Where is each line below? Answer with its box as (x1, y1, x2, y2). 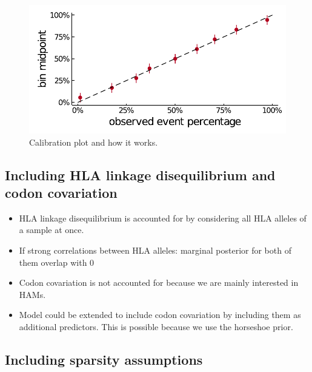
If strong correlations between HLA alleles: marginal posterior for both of (19, 243, 291, 256)
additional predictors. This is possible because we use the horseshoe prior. (19, 320, 293, 333)
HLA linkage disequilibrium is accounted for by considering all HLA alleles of (19, 211, 307, 224)
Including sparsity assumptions (5, 350, 203, 368)
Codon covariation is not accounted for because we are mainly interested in (19, 276, 299, 289)
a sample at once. (19, 223, 84, 236)
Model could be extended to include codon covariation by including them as (19, 308, 301, 321)
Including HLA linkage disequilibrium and (5, 165, 276, 184)
